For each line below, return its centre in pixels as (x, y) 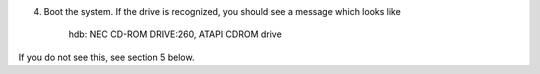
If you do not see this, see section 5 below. (106, 57)
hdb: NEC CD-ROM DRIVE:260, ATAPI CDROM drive (175, 34)
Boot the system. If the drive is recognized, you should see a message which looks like (222, 11)
